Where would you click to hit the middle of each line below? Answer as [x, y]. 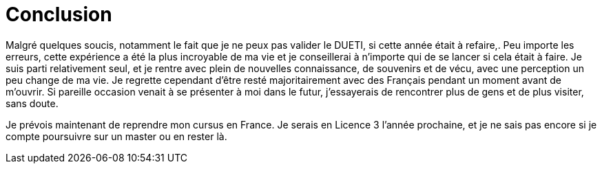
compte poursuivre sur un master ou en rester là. [116, 136]
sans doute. [32, 103]
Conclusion [59, 14]
